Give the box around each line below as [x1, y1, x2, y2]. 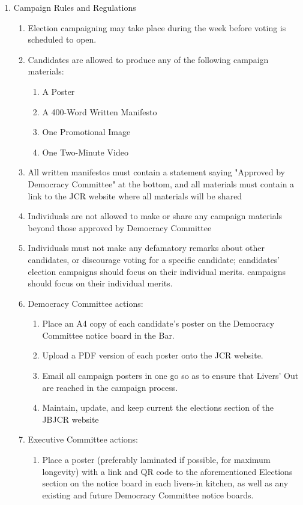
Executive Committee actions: [28, 433, 139, 446]
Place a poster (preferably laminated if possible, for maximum [42, 453, 271, 466]
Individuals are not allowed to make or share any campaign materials [28, 210, 283, 222]
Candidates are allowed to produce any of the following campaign [28, 53, 269, 65]
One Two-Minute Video [42, 145, 128, 158]
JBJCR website [42, 413, 99, 425]
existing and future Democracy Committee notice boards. [42, 488, 254, 501]
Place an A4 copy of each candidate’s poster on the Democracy [42, 317, 275, 330]
